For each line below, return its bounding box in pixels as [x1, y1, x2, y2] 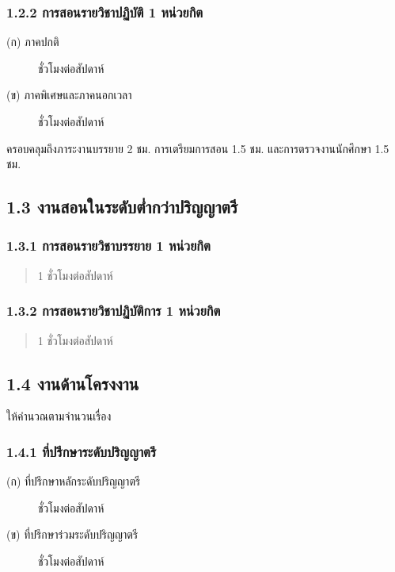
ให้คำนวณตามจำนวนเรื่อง [6, 408, 112, 424]
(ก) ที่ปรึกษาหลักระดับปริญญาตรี [6, 473, 141, 489]
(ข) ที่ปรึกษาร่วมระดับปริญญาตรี [6, 526, 139, 543]
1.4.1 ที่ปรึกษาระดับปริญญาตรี [6, 441, 157, 461]
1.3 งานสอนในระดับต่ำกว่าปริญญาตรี [6, 194, 238, 219]
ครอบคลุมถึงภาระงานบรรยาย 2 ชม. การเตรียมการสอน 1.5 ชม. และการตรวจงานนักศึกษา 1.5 [6, 140, 389, 156]
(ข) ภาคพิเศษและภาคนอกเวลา [6, 86, 132, 103]
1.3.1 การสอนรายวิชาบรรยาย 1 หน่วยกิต [6, 236, 211, 255]
